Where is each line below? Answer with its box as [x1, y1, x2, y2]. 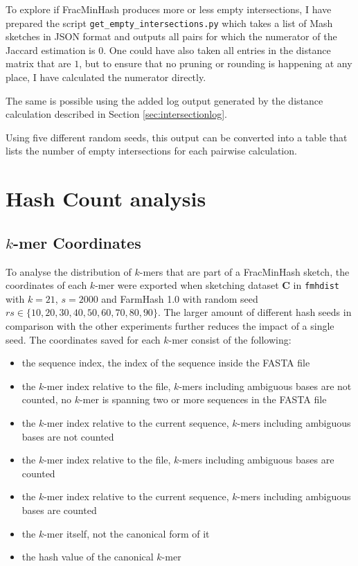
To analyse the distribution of [6, 264, 132, 278]
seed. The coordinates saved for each [6, 332, 161, 346]
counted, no [21, 392, 71, 407]
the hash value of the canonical [21, 549, 154, 564]
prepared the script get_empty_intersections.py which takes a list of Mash [6, 15, 333, 30]
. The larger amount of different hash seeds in [157, 305, 352, 319]
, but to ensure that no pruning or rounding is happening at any [79, 56, 352, 71]
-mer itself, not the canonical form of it [44, 526, 210, 540]
